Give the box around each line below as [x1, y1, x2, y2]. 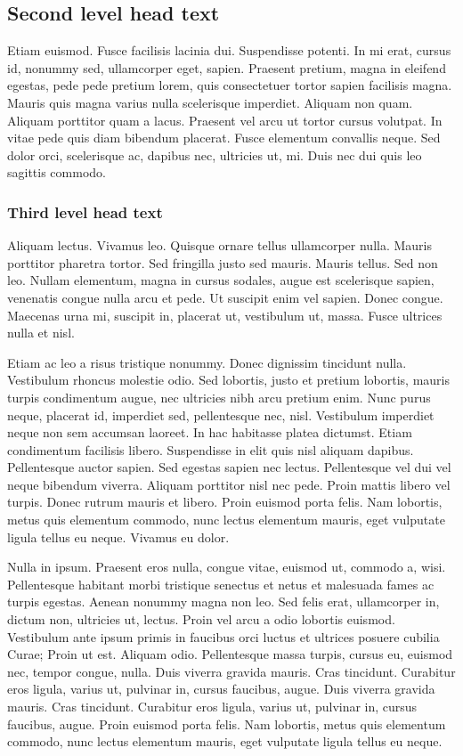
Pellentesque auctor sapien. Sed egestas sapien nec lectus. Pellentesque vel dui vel [7, 458, 451, 476]
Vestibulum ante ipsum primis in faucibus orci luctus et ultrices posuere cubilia [7, 627, 440, 646]
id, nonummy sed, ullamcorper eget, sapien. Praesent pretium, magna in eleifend [7, 58, 446, 77]
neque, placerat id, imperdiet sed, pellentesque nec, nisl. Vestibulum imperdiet [7, 405, 435, 424]
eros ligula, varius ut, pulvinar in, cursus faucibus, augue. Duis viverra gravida [7, 679, 435, 698]
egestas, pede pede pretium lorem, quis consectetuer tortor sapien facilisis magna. [7, 76, 452, 94]
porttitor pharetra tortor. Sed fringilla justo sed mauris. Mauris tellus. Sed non [7, 253, 438, 272]
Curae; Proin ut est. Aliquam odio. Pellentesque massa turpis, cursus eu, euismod [7, 645, 453, 663]
